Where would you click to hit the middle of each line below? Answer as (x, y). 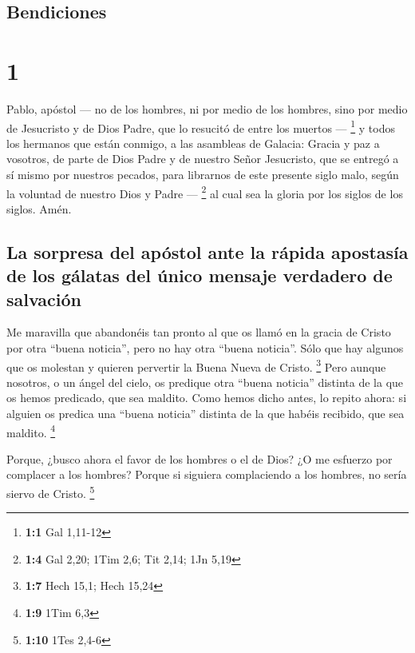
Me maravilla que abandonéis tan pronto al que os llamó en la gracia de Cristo (199, 332)
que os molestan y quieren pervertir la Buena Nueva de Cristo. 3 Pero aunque (196, 365)
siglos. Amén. (39, 208)
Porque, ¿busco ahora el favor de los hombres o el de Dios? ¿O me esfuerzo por (200, 458)
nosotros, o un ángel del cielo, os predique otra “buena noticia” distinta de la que (205, 382)
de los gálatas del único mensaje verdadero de (200, 275)
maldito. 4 (31, 431)
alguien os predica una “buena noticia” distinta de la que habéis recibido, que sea (206, 413)
